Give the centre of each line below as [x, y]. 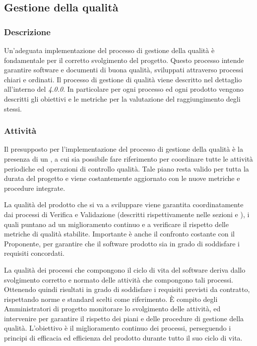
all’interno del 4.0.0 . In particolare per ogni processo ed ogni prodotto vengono [124, 89]
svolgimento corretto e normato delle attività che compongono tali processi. [119, 279]
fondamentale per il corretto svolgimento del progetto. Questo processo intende [124, 60]
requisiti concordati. [34, 253]
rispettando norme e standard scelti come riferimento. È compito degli [111, 299]
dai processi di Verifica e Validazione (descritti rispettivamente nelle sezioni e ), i [127, 214]
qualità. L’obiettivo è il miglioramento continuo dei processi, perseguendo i [118, 328]
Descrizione [27, 31]
